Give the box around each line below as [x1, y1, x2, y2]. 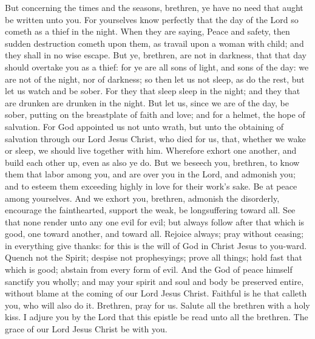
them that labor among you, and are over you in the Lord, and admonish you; [5, 168, 296, 180]
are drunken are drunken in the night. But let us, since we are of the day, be [5, 96, 289, 109]
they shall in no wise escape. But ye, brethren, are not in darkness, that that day [5, 49, 307, 61]
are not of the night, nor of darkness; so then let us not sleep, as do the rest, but [5, 72, 305, 85]
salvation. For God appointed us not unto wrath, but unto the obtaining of [5, 120, 284, 132]
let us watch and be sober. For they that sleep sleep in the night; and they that [5, 84, 300, 97]
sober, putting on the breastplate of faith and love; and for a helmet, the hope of [5, 108, 305, 121]
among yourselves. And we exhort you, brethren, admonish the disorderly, [5, 191, 280, 204]
